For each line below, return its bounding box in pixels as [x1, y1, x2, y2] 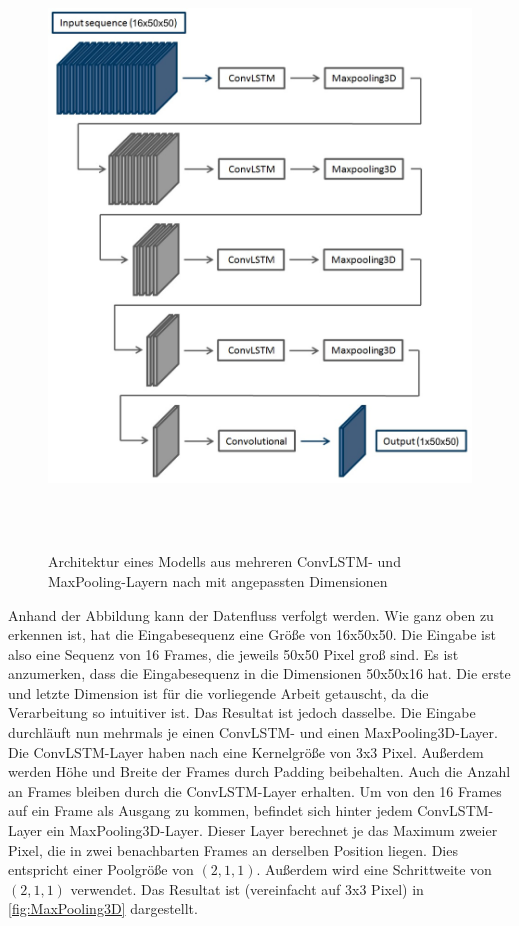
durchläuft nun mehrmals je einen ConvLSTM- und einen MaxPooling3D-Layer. [8, 722, 498, 743]
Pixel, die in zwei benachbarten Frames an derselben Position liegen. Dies [8, 839, 458, 860]
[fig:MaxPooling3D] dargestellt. [8, 898, 198, 919]
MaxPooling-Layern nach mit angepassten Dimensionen [48, 570, 388, 591]
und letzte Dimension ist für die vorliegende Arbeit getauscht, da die [8, 682, 429, 703]
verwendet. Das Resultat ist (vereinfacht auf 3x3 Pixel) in [70, 878, 424, 899]
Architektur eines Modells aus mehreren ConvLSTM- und [48, 551, 401, 572]
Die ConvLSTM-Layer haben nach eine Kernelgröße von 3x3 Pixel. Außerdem [8, 741, 484, 762]
